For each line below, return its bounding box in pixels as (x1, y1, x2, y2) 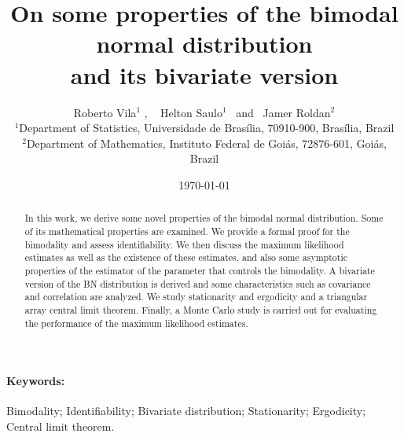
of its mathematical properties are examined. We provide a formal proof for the (24, 224, 350, 237)
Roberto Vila (73, 104, 137, 120)
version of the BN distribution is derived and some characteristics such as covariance (24, 277, 371, 290)
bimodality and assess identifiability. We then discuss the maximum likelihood (24, 237, 344, 251)
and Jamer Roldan (236, 104, 331, 120)
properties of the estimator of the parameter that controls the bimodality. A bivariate (24, 263, 375, 277)
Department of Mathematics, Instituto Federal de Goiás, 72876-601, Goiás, (26, 134, 387, 151)
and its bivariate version (70, 58, 339, 90)
